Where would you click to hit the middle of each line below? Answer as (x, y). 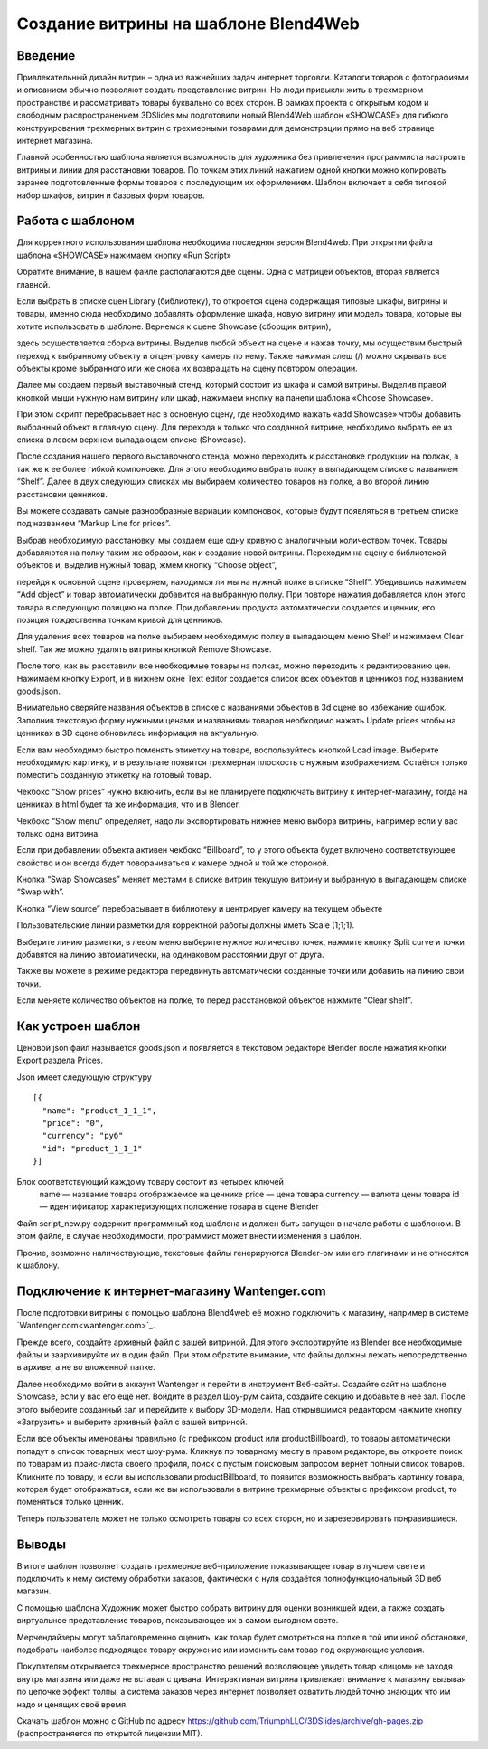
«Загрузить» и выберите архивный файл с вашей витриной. (132, 1422)
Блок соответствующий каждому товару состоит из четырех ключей (150, 1181)
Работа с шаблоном (75, 221)
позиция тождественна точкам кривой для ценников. (120, 620)
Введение (46, 56)
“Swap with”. (41, 892)
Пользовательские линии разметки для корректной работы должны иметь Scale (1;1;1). (186, 925)
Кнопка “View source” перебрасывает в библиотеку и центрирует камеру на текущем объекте (200, 908)
